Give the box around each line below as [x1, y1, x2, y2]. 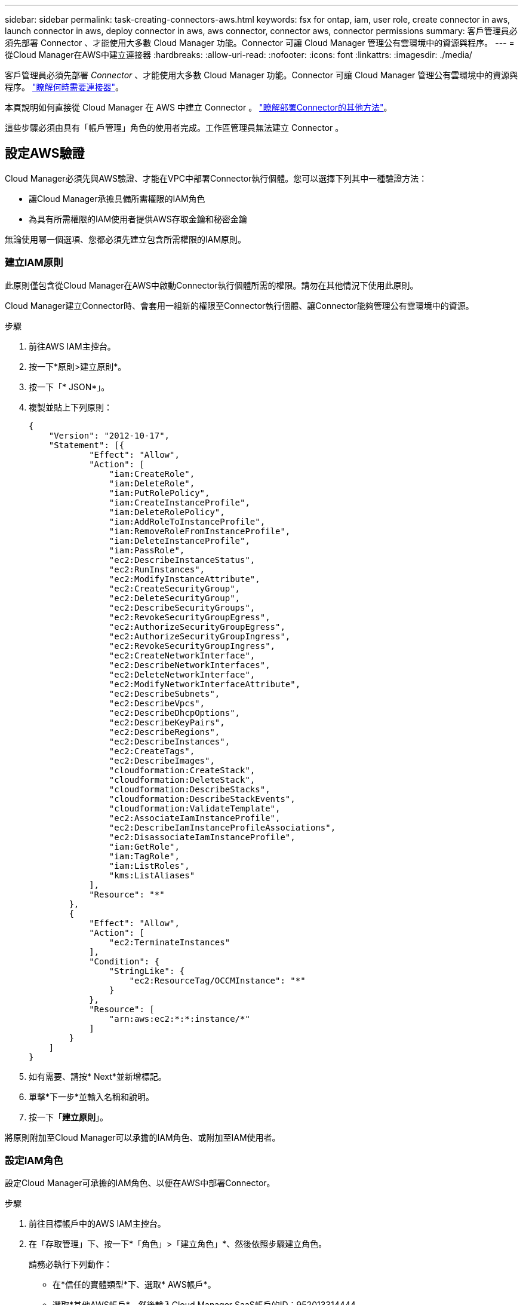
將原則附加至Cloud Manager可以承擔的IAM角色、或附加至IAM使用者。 [5, 1132, 281, 1142]
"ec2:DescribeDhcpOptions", [109, 707, 241, 718]
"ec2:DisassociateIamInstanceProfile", [109, 832, 296, 842]
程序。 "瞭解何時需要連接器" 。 [5, 82, 124, 92]
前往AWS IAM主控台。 [29, 341, 116, 351]
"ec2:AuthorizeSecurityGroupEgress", [109, 621, 285, 632]
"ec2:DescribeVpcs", [109, 698, 205, 708]
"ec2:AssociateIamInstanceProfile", [109, 813, 281, 823]
